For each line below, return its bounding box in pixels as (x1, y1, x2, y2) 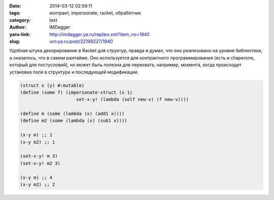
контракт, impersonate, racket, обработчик (49, 10, 142, 16)
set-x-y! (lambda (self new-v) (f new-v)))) (76, 97, 189, 102)
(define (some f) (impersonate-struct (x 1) (20, 89, 133, 95)
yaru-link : (9, 31, 30, 37)
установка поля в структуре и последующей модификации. (9, 69, 139, 75)
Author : (9, 24, 26, 30)
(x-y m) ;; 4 (20, 175, 53, 180)
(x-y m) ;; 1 (20, 132, 53, 138)
